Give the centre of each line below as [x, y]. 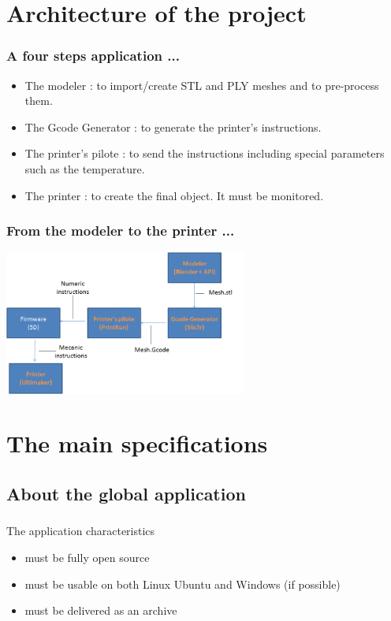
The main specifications [137, 443]
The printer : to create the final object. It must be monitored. [174, 195]
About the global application [126, 494]
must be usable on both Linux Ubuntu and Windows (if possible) [182, 584]
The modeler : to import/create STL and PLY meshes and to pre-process [202, 85]
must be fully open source [87, 557]
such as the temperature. [85, 168]
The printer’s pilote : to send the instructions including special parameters [205, 153]
